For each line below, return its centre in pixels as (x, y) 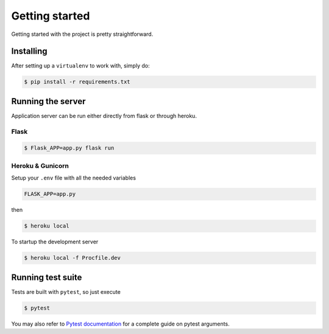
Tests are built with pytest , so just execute (66, 291)
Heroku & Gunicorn (40, 165)
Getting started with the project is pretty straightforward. (82, 34)
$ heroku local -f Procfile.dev (73, 258)
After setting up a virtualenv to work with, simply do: (80, 66)
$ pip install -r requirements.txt (77, 82)
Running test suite (47, 277)
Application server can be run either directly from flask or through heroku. (104, 116)
